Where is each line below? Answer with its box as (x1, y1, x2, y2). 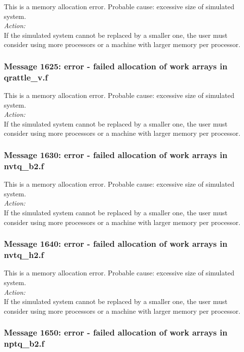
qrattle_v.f (4, 71, 48, 83)
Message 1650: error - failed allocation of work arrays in (4, 326, 228, 338)
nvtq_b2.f (4, 160, 44, 172)
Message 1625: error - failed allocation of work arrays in (4, 60, 228, 72)
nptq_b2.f (4, 337, 45, 350)
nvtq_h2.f (4, 249, 44, 261)
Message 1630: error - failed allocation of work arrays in (4, 149, 228, 160)
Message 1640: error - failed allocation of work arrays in (4, 238, 228, 250)
